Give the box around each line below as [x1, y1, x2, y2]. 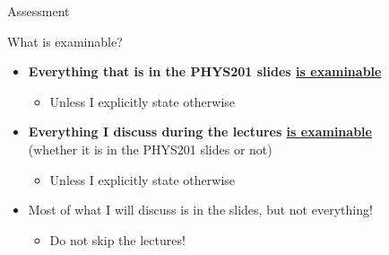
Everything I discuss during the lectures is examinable [28, 122, 372, 141]
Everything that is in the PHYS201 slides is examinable [28, 62, 382, 81]
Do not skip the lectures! [49, 230, 186, 249]
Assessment [7, 2, 70, 20]
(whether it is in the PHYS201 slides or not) [28, 139, 272, 158]
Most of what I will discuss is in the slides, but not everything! [28, 200, 373, 219]
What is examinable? [7, 31, 123, 50]
